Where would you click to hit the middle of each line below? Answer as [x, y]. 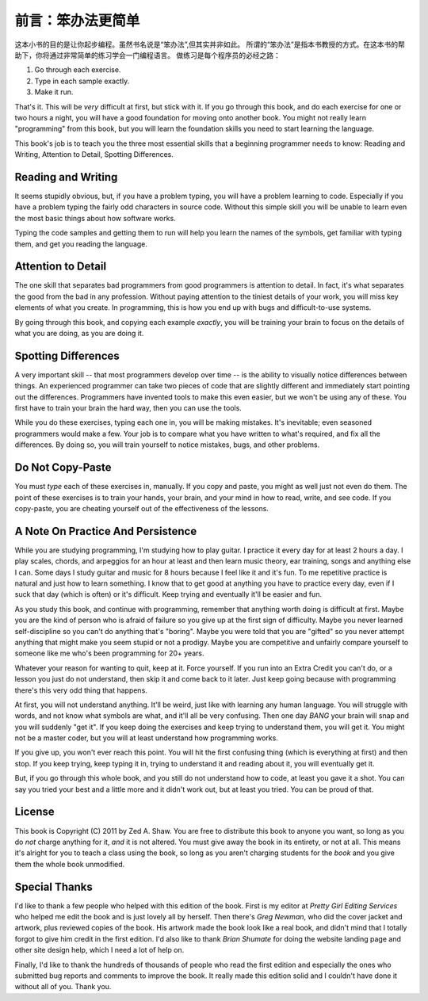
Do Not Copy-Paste [63, 468]
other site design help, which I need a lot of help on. [99, 950]
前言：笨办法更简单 [77, 21]
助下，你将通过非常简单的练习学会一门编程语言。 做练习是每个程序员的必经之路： [147, 55]
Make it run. [54, 92]
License [34, 812]
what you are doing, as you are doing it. [79, 333]
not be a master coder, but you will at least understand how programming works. [147, 738]
